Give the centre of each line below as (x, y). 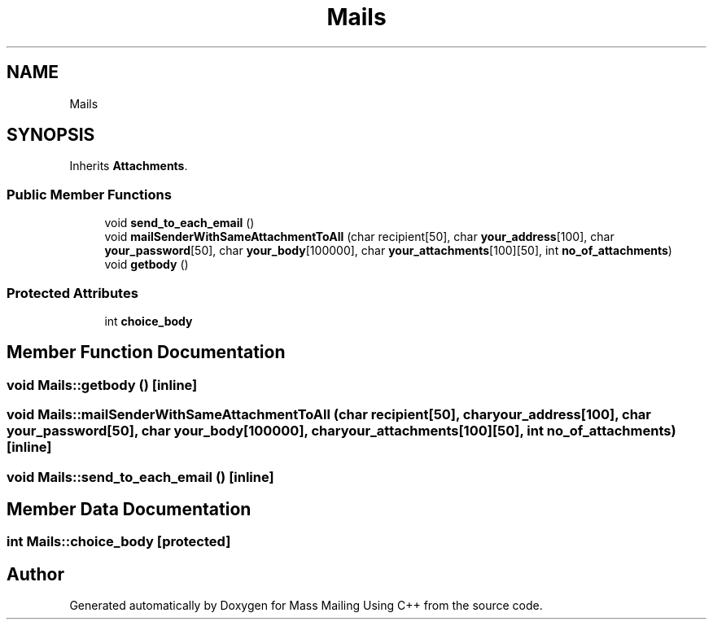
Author (35, 574)
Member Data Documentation (129, 509)
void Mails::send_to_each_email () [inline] (140, 477)
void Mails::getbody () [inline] (102, 385)
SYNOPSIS (51, 135)
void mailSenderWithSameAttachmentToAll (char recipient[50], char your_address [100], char (359, 237)
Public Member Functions (89, 194)
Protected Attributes (72, 293)
